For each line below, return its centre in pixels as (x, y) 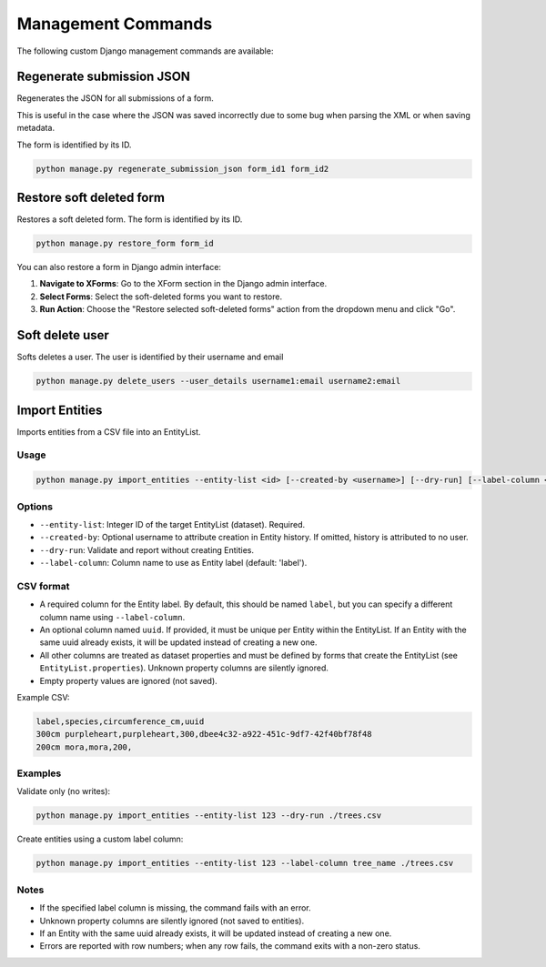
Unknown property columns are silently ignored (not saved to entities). (172, 921)
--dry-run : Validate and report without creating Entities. (147, 549)
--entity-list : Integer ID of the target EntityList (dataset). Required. (172, 524)
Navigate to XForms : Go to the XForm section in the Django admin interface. (183, 284)
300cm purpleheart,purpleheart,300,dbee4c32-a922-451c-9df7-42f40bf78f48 (204, 734)
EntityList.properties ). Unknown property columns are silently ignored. (184, 668)
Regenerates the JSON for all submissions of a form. (115, 98)
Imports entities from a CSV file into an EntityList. (109, 431)
